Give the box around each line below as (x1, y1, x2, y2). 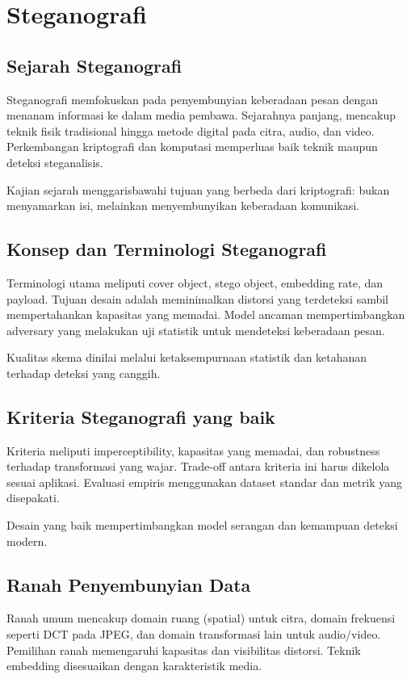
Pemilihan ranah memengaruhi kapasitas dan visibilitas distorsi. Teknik (6, 641, 361, 658)
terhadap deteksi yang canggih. (6, 364, 161, 381)
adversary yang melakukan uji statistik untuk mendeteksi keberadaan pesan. (6, 321, 385, 338)
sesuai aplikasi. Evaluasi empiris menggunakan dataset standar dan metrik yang (6, 473, 403, 490)
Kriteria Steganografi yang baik (6, 404, 275, 429)
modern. (6, 532, 48, 549)
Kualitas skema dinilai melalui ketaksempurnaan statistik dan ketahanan (6, 349, 367, 366)
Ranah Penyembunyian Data (6, 572, 251, 597)
